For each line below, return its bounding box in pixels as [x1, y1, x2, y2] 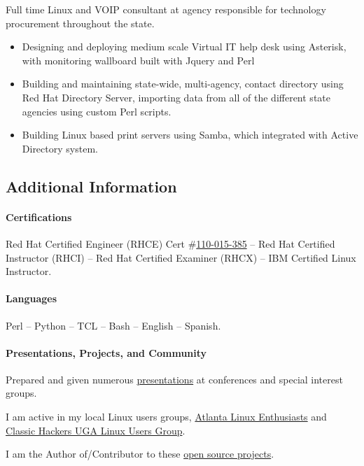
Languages [6, 291, 57, 306]
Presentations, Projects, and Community [6, 345, 207, 360]
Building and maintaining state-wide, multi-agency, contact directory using [22, 76, 344, 91]
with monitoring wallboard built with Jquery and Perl [22, 52, 255, 67]
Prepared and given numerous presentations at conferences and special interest [6, 372, 343, 386]
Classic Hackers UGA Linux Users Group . [6, 423, 185, 437]
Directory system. [22, 141, 98, 155]
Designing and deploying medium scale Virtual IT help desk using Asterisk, [22, 39, 346, 54]
